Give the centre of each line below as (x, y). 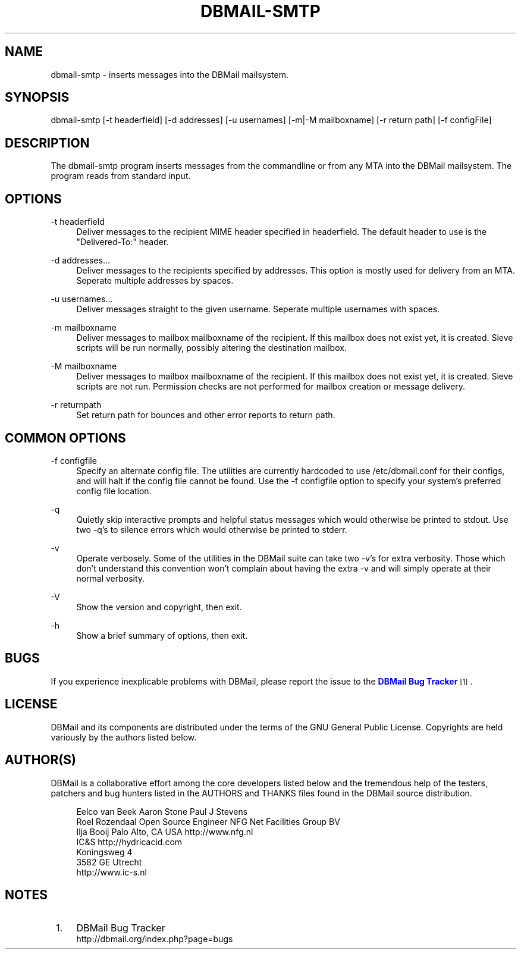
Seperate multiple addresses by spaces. (155, 281)
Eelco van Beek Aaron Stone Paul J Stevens (162, 811)
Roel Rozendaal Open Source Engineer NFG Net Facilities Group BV (208, 821)
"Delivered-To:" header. (123, 242)
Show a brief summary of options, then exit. (162, 635)
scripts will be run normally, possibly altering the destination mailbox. (211, 348)
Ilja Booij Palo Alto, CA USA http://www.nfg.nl (165, 831)
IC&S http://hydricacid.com (129, 842)
